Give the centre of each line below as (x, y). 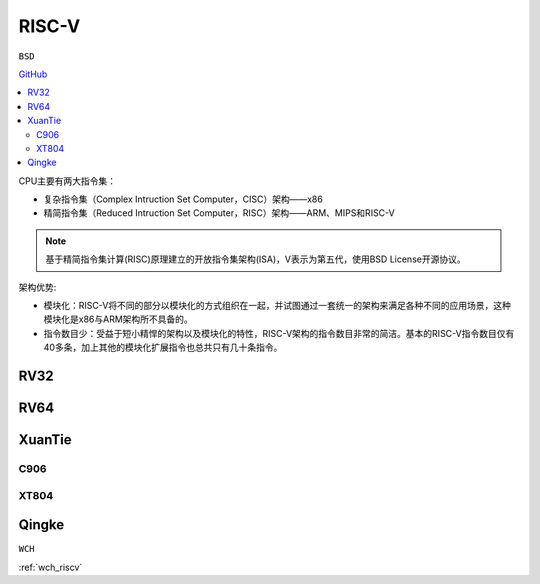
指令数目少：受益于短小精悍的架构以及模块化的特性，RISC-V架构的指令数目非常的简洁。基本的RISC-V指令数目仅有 (279, 333)
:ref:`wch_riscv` (50, 567)
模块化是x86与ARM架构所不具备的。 (118, 319)
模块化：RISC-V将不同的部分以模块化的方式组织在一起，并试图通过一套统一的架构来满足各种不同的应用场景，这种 (277, 306)
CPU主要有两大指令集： (67, 181)
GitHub (33, 74)
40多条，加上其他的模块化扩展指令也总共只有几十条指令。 (163, 347)
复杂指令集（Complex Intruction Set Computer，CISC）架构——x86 (183, 199)
